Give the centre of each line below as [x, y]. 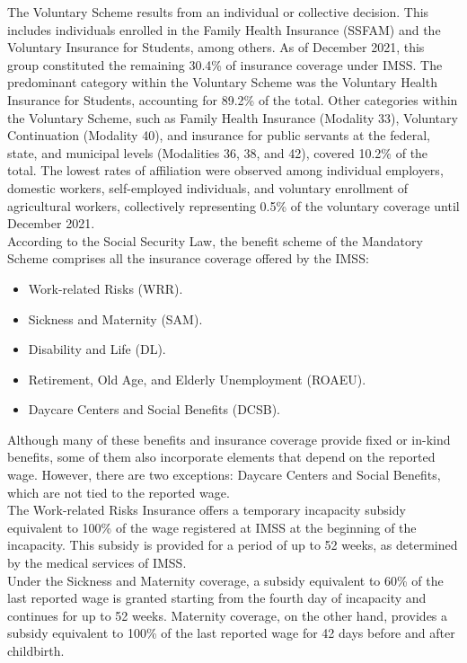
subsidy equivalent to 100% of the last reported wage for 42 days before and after [231, 633]
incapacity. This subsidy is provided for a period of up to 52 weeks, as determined [233, 545]
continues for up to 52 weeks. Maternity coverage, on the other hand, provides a [228, 615]
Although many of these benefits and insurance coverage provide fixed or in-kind [229, 439]
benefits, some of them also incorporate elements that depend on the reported [221, 457]
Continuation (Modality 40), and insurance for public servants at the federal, [219, 135]
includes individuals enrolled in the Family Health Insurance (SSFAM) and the [224, 29]
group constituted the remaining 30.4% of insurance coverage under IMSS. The [225, 64]
